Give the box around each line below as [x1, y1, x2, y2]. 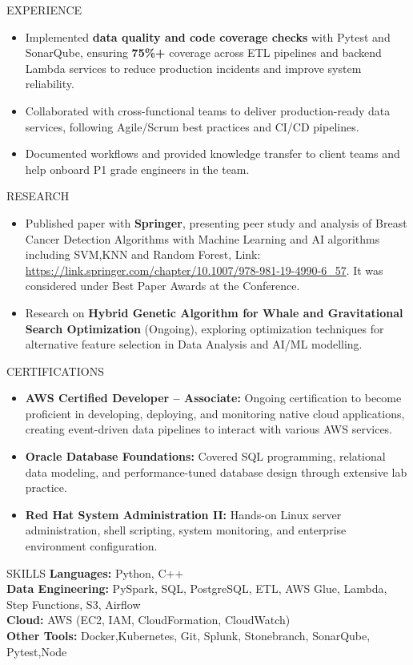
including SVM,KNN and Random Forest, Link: [25, 246, 261, 263]
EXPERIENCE [6, 2, 82, 18]
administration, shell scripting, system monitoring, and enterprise [25, 522, 347, 538]
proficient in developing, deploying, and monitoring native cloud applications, [25, 405, 405, 421]
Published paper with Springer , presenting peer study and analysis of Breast [25, 214, 407, 231]
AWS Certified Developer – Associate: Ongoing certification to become [25, 389, 402, 406]
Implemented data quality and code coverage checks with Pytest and [25, 28, 391, 45]
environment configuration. [25, 538, 158, 554]
